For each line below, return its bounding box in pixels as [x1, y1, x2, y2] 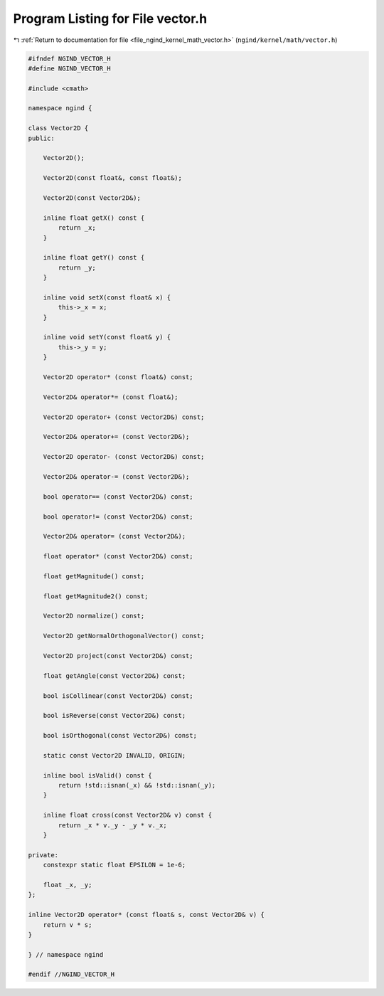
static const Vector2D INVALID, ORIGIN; [43, 751, 186, 759]
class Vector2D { [28, 124, 89, 132]
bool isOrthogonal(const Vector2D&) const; [43, 731, 197, 740]
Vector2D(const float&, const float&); [43, 174, 183, 182]
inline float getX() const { [43, 213, 145, 222]
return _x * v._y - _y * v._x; [58, 821, 167, 829]
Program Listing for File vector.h [13, 11, 208, 26]
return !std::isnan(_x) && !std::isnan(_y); [58, 781, 216, 790]
